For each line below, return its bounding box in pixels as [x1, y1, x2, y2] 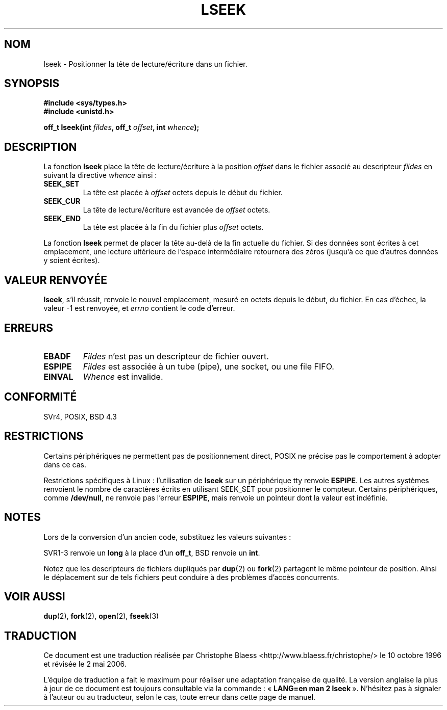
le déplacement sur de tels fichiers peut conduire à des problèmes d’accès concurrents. [43, 572, 339, 582]
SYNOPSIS [4, 77, 60, 90]
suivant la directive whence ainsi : [43, 171, 157, 180]
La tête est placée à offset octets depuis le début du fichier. [83, 188, 283, 197]
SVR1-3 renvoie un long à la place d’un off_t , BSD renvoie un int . [43, 548, 260, 557]
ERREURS [4, 321, 54, 334]
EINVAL [43, 371, 73, 382]
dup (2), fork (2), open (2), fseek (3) [43, 612, 159, 621]
